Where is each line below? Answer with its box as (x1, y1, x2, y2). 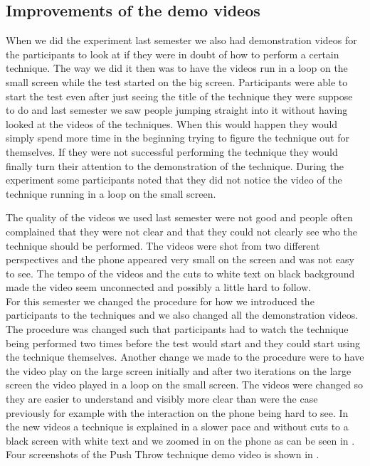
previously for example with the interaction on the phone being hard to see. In (6, 405, 349, 420)
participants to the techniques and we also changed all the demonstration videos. (6, 307, 359, 322)
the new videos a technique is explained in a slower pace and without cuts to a (6, 419, 349, 434)
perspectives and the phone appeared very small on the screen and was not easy (6, 252, 354, 267)
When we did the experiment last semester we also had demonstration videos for (6, 33, 357, 48)
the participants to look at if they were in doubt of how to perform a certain (6, 46, 339, 61)
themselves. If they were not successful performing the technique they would (6, 144, 338, 159)
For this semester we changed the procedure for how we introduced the (6, 293, 314, 308)
